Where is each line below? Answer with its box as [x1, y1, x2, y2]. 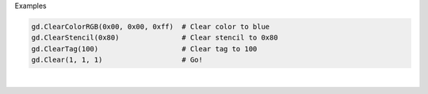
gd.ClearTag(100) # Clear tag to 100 [31, 44, 258, 53]
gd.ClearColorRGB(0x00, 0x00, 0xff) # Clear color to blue [31, 22, 270, 31]
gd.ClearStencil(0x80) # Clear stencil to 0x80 [31, 33, 278, 43]
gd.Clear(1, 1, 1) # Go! [31, 55, 204, 65]
